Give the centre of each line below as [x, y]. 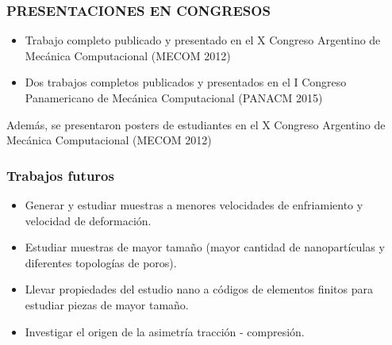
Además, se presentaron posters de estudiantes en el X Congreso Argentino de [196, 124]
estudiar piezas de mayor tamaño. [107, 304]
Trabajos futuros [60, 175]
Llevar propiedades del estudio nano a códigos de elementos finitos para [199, 289]
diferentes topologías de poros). [101, 262]
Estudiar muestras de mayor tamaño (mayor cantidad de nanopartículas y [205, 247]
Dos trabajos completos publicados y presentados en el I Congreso [186, 82]
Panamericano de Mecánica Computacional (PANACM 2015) [174, 98]
